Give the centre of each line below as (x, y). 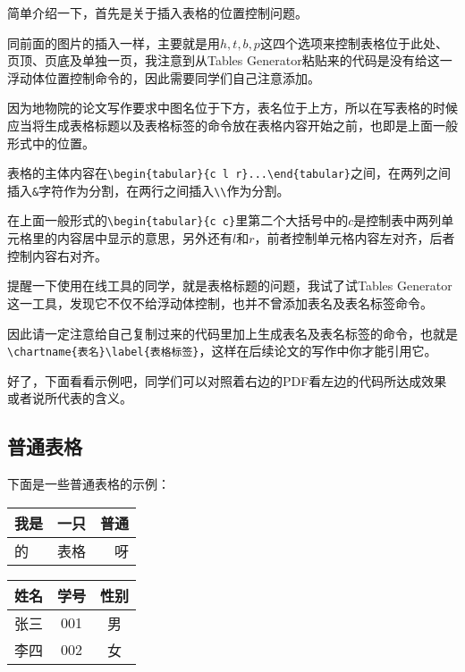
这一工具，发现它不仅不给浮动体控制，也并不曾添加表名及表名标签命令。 (220, 302)
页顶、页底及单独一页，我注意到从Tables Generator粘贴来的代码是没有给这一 (230, 60)
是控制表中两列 (397, 220)
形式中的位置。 (51, 143)
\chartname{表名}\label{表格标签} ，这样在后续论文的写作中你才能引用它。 (222, 351)
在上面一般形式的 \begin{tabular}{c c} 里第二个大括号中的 (178, 220)
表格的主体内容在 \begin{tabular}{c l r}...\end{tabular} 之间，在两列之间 (229, 173)
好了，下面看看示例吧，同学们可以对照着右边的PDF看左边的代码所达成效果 (227, 380)
